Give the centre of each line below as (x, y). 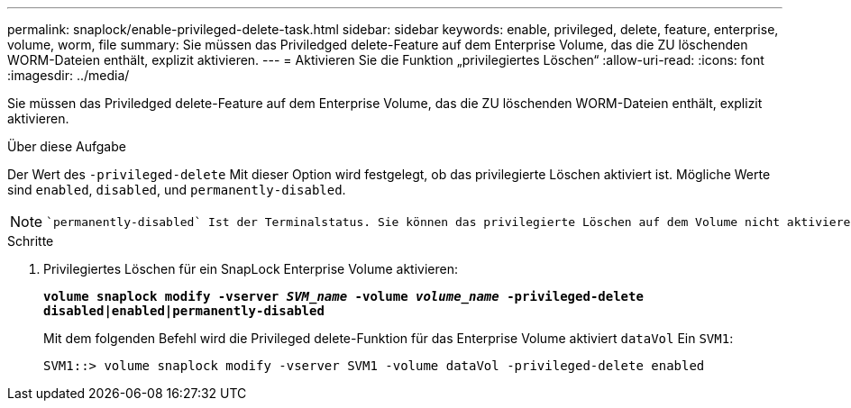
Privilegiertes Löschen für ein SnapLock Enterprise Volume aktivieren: (251, 269)
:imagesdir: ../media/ (69, 75)
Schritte (31, 241)
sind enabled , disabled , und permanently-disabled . (177, 190)
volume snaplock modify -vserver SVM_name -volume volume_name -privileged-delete (343, 296)
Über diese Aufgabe (67, 146)
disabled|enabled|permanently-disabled (184, 311)
